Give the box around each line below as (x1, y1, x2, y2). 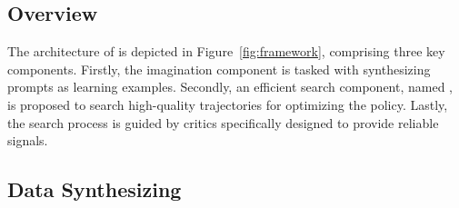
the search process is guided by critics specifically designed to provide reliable (7, 113, 439, 132)
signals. (7, 131, 48, 150)
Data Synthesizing (7, 175, 182, 203)
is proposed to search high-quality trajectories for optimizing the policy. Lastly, (7, 94, 448, 114)
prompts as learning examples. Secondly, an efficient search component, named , (7, 77, 454, 96)
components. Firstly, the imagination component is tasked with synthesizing (7, 59, 431, 78)
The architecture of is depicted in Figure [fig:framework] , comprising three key (7, 42, 445, 61)
